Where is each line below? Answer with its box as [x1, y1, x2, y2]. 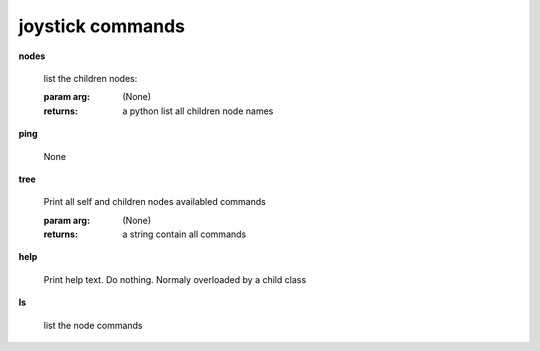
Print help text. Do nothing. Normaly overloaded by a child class [43, 273, 307, 285]
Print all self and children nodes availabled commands [43, 196, 267, 208]
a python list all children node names [122, 105, 274, 117]
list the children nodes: [43, 72, 138, 84]
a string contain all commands [122, 228, 247, 240]
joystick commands [18, 15, 185, 37]
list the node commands [43, 319, 143, 331]
